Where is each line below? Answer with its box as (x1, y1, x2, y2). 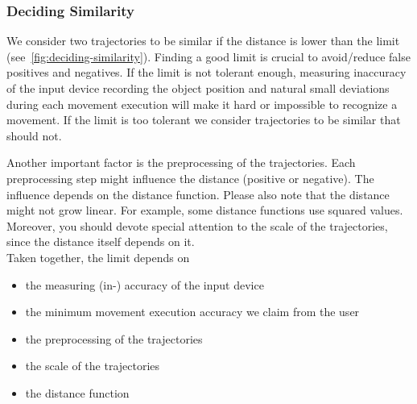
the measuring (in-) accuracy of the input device (25, 276, 264, 293)
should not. (6, 127, 62, 144)
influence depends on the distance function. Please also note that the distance (6, 185, 390, 202)
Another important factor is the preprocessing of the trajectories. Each (6, 154, 356, 171)
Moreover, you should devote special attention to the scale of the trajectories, (6, 217, 388, 234)
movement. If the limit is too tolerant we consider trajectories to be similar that (6, 111, 401, 128)
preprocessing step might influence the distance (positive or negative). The (6, 169, 374, 186)
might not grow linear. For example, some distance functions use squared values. (6, 202, 403, 219)
